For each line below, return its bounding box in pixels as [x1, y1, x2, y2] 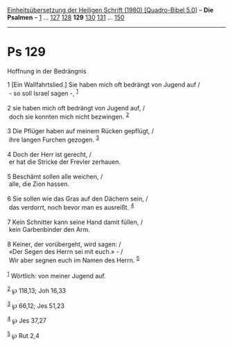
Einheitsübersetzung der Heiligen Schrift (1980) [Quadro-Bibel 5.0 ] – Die [7, 6, 214, 14]
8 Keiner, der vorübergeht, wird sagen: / [7, 239, 121, 248]
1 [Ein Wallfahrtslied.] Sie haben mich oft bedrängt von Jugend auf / [7, 80, 200, 89]
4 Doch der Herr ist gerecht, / [7, 150, 92, 158]
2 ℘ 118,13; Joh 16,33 [7, 285, 67, 294]
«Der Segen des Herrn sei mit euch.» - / [8, 247, 123, 255]
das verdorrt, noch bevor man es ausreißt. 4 [8, 201, 135, 211]
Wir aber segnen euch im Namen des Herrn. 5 [8, 255, 140, 264]
